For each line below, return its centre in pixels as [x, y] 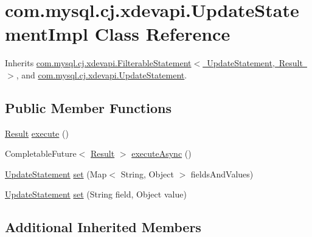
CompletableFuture [41, 153]
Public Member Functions [88, 107]
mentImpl [47, 34]
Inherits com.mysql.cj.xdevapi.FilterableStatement [98, 63]
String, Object [147, 173]
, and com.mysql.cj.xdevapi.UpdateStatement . [102, 74]
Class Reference [162, 34]
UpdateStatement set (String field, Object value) [96, 194]
